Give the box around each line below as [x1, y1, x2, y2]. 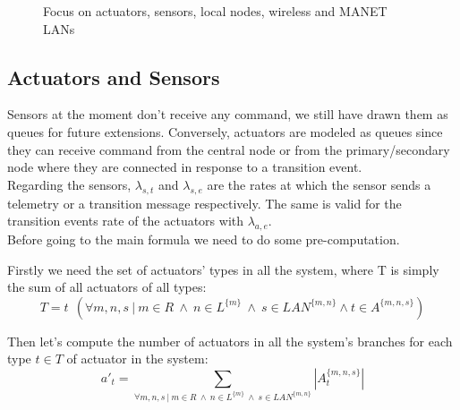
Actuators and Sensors [7, 63, 220, 90]
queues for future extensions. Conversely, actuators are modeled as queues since [7, 122, 443, 141]
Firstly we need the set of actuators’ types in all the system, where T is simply [7, 260, 439, 278]
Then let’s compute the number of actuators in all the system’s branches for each [7, 331, 453, 350]
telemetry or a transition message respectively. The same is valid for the [7, 193, 402, 212]
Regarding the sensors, [7, 175, 132, 193]
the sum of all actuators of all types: [7, 278, 207, 296]
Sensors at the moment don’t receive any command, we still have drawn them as [7, 105, 448, 124]
